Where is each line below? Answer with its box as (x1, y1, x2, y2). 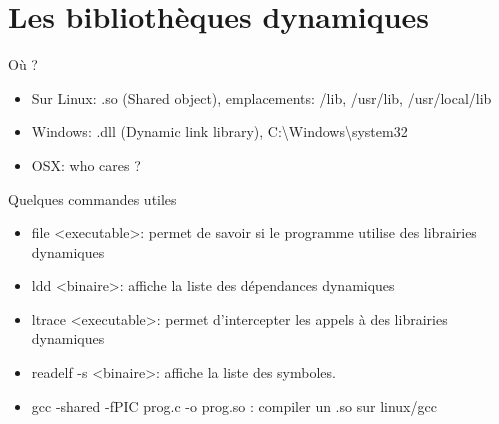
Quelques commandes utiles (8, 188, 177, 209)
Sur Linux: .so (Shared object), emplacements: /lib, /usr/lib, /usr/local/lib (31, 87, 492, 108)
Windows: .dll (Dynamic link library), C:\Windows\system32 (31, 121, 408, 142)
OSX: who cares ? (31, 154, 141, 175)
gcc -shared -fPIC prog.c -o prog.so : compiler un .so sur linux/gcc (31, 395, 437, 416)
